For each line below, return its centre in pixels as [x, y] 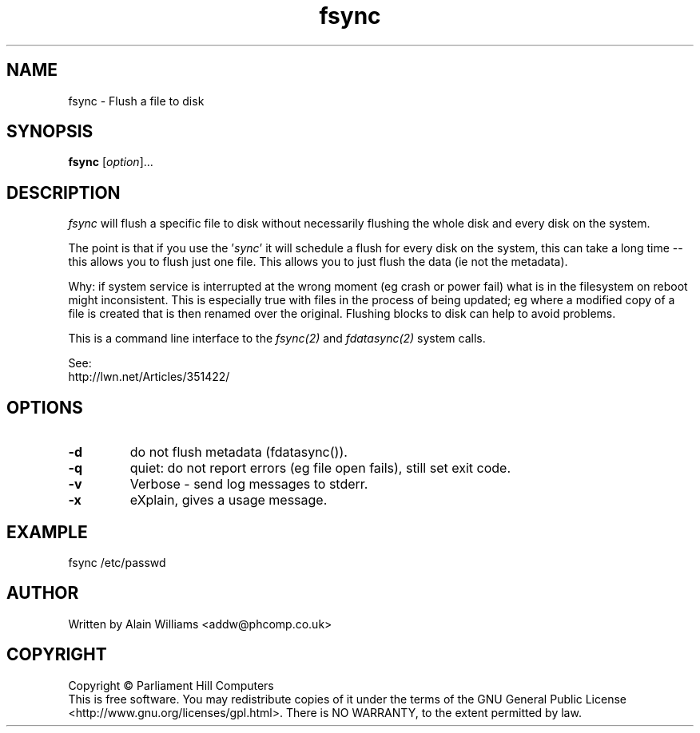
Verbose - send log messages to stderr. [249, 484]
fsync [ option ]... [111, 162]
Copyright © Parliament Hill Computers [171, 685]
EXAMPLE [47, 532]
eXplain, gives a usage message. [229, 500]
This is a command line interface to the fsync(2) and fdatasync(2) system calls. [277, 339]
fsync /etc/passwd [117, 562]
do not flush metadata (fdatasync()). [239, 452]
